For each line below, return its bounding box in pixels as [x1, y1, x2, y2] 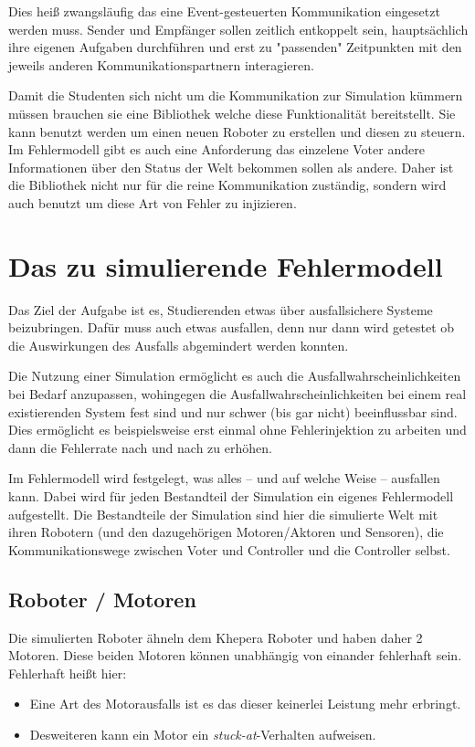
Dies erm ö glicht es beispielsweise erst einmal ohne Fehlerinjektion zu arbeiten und [8, 420, 467, 439]
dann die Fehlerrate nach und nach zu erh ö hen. [8, 437, 272, 457]
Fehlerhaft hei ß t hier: [8, 663, 127, 682]
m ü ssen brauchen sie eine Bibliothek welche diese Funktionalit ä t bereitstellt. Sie [8, 103, 456, 122]
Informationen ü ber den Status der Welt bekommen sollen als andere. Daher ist [8, 157, 454, 176]
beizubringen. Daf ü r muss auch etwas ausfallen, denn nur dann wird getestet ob [8, 318, 455, 337]
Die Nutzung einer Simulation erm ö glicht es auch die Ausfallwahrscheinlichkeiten [8, 366, 461, 385]
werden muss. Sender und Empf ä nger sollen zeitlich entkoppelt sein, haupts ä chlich [8, 19, 469, 38]
